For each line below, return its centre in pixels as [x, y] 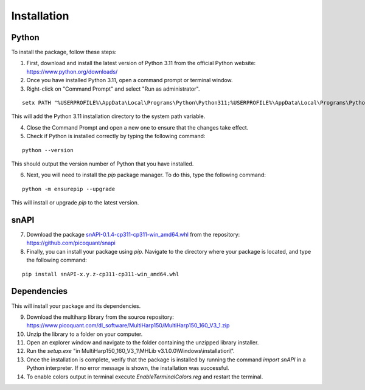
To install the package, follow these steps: [64, 52]
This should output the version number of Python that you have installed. [103, 164]
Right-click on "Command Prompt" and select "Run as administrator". [113, 89]
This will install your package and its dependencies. [76, 306]
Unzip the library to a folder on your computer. [85, 334]
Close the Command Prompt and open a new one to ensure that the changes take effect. [137, 127]
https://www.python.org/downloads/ [72, 71]
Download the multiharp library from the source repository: [100, 317]
